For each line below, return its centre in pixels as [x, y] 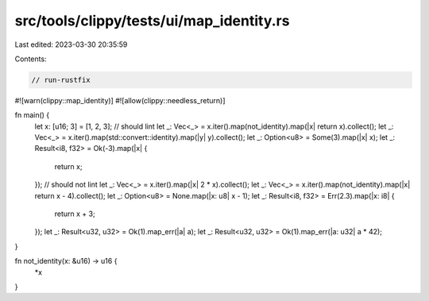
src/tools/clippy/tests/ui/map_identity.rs [152, 21]
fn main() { [32, 115]
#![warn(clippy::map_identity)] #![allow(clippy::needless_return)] [120, 100]
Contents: [31, 59]
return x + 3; [75, 214]
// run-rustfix [61, 80]
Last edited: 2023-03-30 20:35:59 [71, 44]
